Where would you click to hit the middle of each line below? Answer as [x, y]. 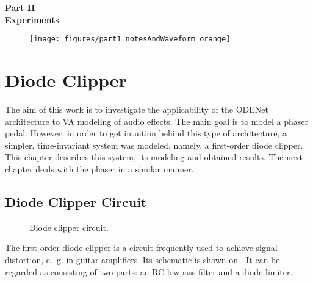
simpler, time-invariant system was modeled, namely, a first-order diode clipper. [154, 145]
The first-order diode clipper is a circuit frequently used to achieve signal [141, 248]
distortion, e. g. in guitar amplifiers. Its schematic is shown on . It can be [142, 259]
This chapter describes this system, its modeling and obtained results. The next [154, 157]
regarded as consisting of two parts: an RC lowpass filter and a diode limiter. [149, 271]
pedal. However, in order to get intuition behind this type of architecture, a [146, 133]
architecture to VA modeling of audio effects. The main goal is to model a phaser [156, 121]
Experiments [32, 19]
